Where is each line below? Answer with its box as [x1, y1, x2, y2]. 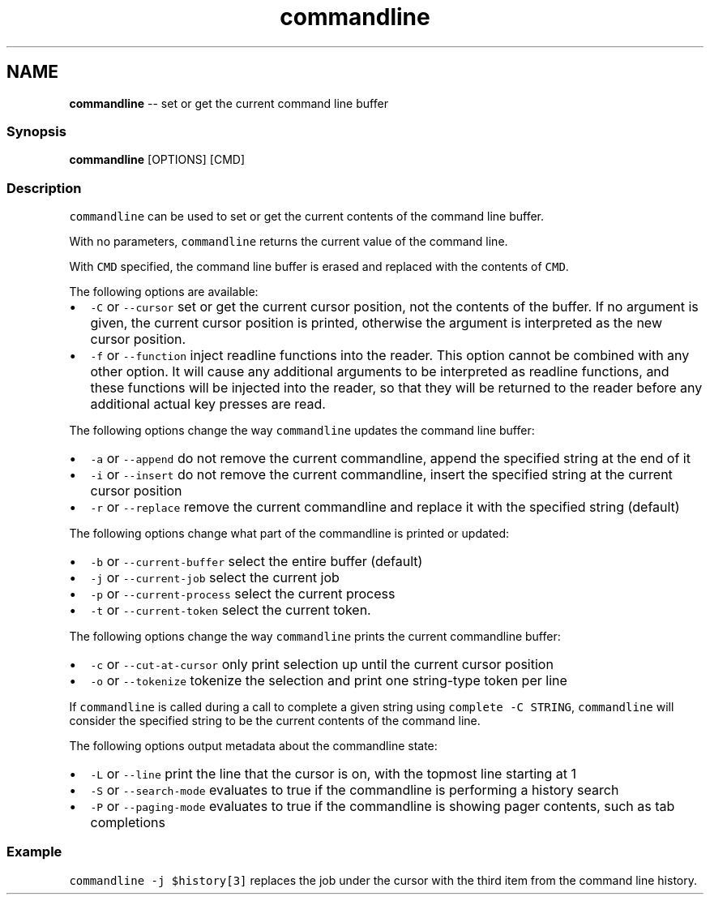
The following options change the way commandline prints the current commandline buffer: [69, 629, 561, 644]
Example [6, 843, 62, 860]
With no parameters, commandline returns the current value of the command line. [69, 234, 508, 249]
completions [90, 814, 165, 831]
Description [6, 179, 82, 196]
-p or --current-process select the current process [90, 586, 396, 603]
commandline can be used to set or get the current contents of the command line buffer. [69, 209, 545, 224]
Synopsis [6, 122, 66, 139]
